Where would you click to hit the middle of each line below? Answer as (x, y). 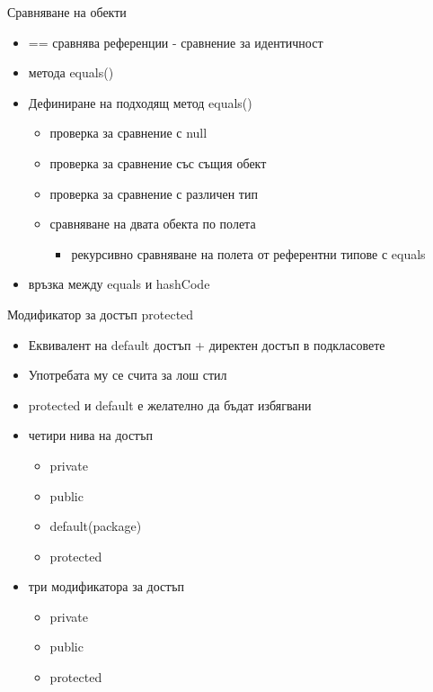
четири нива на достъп (91, 435)
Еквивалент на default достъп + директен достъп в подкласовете (207, 344)
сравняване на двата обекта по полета (153, 224)
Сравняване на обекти (67, 12)
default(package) (96, 526)
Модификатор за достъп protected (101, 314)
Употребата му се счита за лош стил (128, 375)
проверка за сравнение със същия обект (158, 162)
